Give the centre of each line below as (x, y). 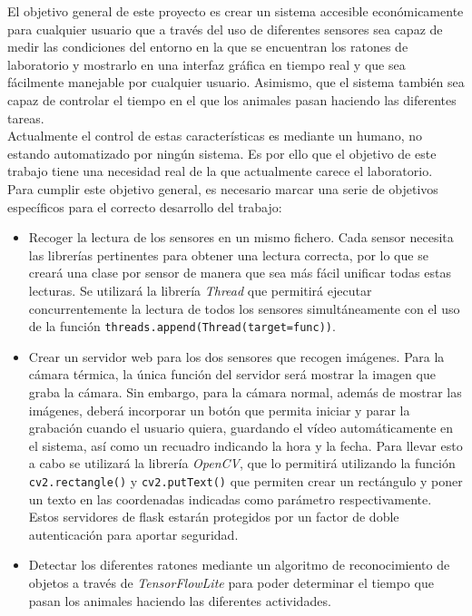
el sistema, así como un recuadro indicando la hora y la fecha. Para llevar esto (246, 445)
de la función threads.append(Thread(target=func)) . (182, 326)
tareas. (26, 117)
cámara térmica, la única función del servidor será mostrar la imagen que (232, 374)
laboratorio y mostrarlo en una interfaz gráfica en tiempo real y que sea (206, 64)
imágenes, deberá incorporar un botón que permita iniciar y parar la (219, 410)
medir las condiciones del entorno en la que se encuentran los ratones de (208, 47)
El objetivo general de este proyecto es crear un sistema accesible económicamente (236, 11)
